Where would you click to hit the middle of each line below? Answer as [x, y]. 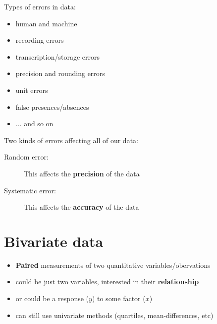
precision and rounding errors [60, 73]
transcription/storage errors [58, 56]
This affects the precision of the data [82, 173]
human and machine [46, 23]
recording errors [40, 40]
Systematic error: [30, 190]
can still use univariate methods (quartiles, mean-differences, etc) [114, 315]
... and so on [34, 123]
